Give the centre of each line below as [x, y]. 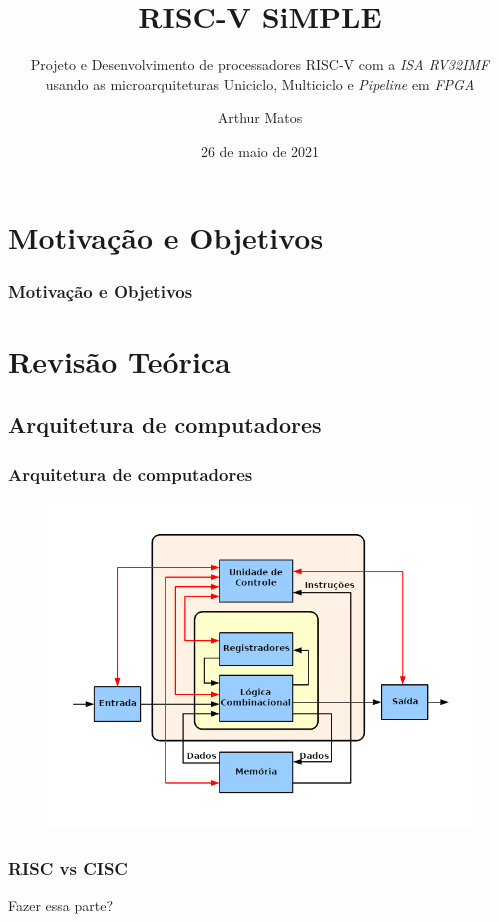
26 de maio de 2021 [260, 150]
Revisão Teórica [119, 360]
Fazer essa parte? [61, 904]
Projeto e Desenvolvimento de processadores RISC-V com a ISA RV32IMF [260, 64]
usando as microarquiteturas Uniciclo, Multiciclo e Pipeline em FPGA [260, 83]
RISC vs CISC [68, 867]
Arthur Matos [260, 117]
